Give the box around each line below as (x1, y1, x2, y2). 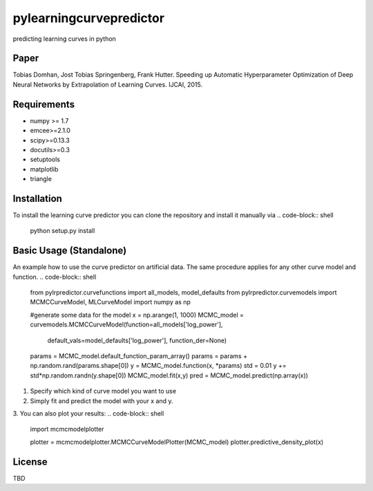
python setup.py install (30, 227, 95, 235)
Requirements (12, 98, 75, 110)
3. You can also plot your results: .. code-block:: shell (12, 409, 164, 418)
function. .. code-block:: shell (12, 272, 97, 281)
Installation (12, 192, 62, 204)
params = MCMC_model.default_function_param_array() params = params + (30, 352, 248, 360)
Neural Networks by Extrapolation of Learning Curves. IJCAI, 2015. (12, 80, 203, 89)
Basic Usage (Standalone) (12, 245, 127, 257)
